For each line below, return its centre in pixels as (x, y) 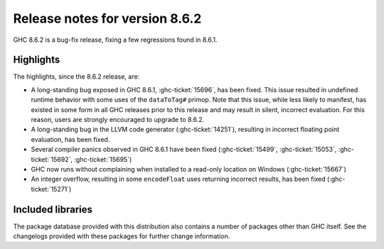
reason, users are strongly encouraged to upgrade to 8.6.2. (118, 120)
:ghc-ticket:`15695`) (103, 159)
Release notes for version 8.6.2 (107, 18)
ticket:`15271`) (51, 189)
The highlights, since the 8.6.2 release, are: (76, 77)
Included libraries (53, 209)
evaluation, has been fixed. (70, 139)
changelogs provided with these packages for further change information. (122, 236)
